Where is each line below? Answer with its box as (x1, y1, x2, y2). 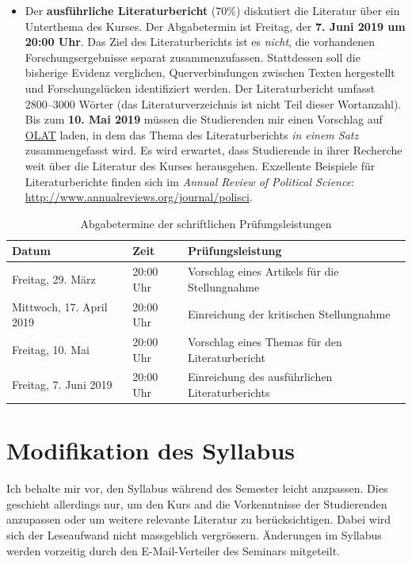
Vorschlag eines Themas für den (187, 333, 342, 350)
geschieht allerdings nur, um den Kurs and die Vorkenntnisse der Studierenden (6, 495, 387, 512)
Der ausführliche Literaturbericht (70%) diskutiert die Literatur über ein (25, 2, 400, 18)
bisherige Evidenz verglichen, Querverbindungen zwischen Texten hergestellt (25, 64, 395, 81)
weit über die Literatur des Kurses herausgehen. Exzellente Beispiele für (25, 157, 376, 173)
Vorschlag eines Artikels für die (187, 263, 339, 280)
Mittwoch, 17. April (12, 298, 108, 314)
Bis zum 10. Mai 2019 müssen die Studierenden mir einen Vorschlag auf (25, 111, 383, 128)
